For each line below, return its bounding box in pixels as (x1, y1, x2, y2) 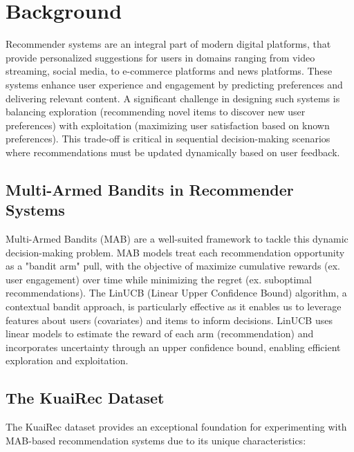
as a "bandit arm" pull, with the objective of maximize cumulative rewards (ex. (6, 258, 341, 273)
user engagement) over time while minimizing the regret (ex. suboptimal (6, 272, 312, 286)
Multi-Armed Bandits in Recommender (6, 178, 294, 200)
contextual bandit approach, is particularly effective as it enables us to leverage (6, 299, 342, 314)
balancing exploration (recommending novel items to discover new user (6, 104, 306, 119)
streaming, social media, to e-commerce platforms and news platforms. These (6, 64, 333, 78)
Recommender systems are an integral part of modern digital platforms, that (6, 37, 331, 51)
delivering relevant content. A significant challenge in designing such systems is (6, 91, 340, 105)
